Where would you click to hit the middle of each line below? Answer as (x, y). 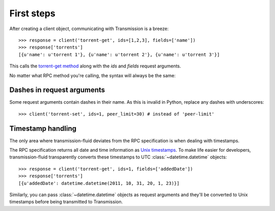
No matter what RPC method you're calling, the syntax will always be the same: (92, 75)
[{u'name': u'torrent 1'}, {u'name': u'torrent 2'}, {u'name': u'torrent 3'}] (119, 54)
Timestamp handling (43, 128)
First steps (32, 13)
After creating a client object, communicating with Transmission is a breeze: (89, 29)
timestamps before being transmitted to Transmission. (66, 202)
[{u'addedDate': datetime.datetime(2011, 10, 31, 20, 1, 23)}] (99, 183)
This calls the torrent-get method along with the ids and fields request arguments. (95, 66)
